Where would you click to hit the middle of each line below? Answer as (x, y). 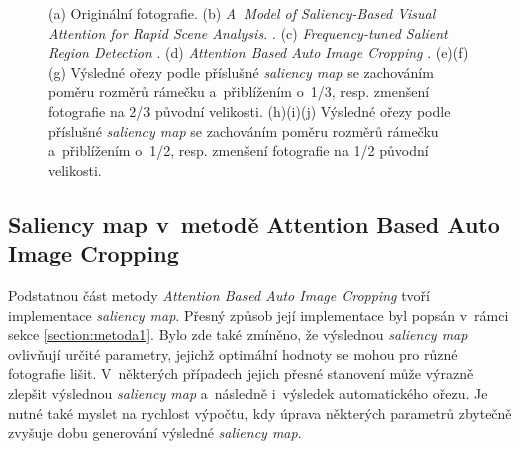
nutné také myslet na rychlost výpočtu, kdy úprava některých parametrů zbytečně (260, 412)
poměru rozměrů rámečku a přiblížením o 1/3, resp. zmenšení (239, 91)
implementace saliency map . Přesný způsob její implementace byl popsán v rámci (258, 314)
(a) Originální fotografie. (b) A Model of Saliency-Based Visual (242, 13)
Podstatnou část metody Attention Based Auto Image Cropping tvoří (219, 294)
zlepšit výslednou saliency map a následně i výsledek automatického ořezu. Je (248, 392)
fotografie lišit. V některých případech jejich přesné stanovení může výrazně (241, 373)
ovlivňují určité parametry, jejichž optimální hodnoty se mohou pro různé (233, 353)
